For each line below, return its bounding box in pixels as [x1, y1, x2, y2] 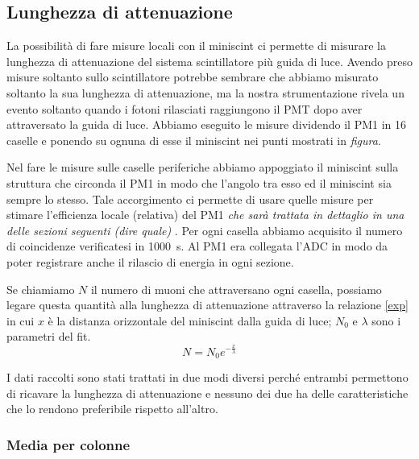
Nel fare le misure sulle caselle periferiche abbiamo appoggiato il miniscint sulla [6, 159, 399, 176]
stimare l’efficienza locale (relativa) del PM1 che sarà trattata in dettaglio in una [6, 206, 404, 223]
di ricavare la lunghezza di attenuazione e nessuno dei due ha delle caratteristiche [6, 384, 409, 401]
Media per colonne [6, 434, 131, 454]
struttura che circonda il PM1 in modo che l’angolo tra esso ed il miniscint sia [6, 174, 392, 191]
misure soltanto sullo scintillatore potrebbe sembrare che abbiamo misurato [6, 68, 379, 85]
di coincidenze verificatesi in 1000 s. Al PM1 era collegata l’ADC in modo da [6, 238, 388, 254]
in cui [6, 312, 35, 329]
